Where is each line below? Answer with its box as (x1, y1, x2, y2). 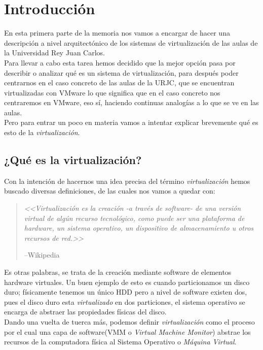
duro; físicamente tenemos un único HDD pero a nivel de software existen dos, (4, 287, 247, 297)
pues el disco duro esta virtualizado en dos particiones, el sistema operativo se (4, 296, 245, 307)
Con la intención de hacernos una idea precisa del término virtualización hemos (4, 175, 250, 186)
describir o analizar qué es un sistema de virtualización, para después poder (4, 67, 239, 78)
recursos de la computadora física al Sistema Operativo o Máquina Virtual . (4, 336, 237, 347)
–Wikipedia (24, 249, 60, 260)
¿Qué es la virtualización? (4, 152, 142, 168)
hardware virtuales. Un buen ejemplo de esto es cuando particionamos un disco (4, 276, 250, 287)
